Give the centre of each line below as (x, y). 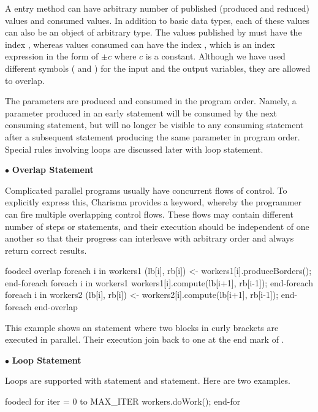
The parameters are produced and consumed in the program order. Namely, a (151, 101)
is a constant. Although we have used (215, 56)
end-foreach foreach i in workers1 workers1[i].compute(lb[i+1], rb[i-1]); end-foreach (159, 282)
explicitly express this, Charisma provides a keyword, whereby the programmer (153, 202)
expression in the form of (52, 56)
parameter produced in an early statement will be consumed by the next (141, 113)
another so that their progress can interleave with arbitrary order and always (150, 238)
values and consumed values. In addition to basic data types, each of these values (157, 20)
